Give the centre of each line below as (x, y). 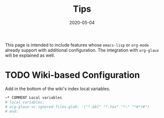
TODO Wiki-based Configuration (72, 75)
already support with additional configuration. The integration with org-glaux (82, 50)
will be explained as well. (30, 55)
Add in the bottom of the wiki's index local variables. (58, 89)
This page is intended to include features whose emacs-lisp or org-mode (77, 45)
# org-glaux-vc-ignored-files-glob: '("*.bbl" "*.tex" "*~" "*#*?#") (77, 107)
